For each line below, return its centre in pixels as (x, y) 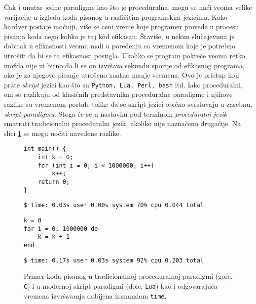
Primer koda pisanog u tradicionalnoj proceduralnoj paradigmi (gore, (128, 276)
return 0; (54, 182)
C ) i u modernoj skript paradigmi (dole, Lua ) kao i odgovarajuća (121, 285)
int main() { (45, 149)
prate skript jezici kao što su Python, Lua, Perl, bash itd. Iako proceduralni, (123, 84)
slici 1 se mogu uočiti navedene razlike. (63, 133)
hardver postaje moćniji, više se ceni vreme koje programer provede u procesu (122, 26)
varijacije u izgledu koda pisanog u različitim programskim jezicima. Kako (116, 17)
